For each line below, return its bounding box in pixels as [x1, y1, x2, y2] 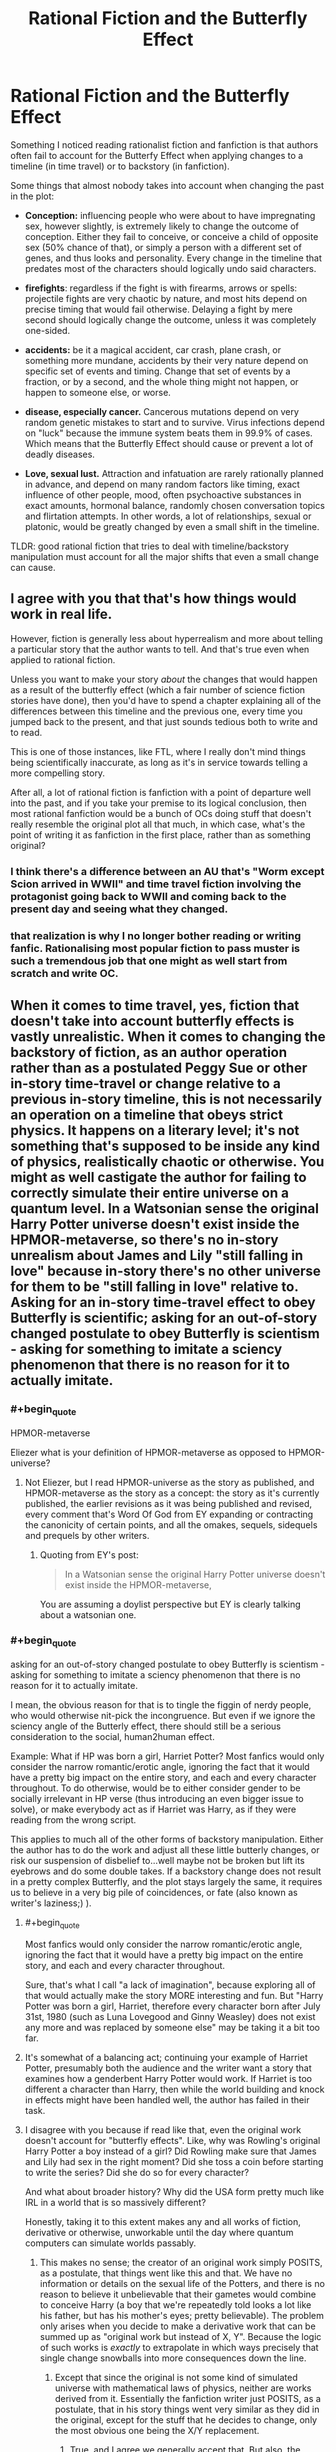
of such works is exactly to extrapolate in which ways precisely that [39, 2341, 319, 2353]
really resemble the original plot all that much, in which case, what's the [10, 818, 306, 830]
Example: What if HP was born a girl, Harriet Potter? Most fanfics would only [10, 1750, 325, 1762]
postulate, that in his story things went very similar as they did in [54, 2403, 320, 2415]
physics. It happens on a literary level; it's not [10, 1122, 300, 1139]
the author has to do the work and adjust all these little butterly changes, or [10, 1844, 320, 1856]
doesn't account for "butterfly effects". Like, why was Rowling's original [24, 2134, 321, 2146]
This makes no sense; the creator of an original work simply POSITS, [39, 2256, 323, 2268]
